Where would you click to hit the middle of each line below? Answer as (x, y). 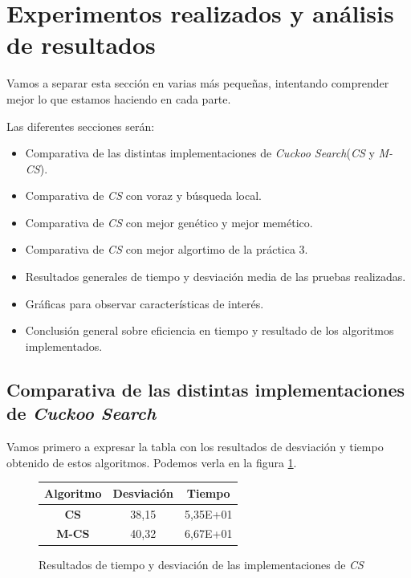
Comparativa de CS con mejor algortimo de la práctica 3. (167, 249)
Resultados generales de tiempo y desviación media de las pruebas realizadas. (216, 277)
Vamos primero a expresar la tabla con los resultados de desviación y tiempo (195, 447)
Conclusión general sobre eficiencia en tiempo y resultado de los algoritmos (210, 330)
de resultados (81, 45)
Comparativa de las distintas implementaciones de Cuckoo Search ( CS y (200, 153)
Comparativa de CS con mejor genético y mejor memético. (169, 222)
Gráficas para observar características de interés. (144, 303)
